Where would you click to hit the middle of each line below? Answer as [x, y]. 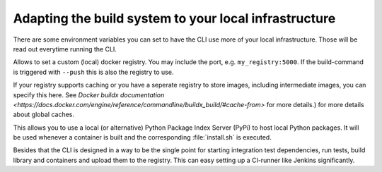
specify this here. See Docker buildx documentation [89, 94]
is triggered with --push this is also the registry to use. [93, 72]
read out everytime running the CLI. [65, 49]
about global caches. [44, 115]
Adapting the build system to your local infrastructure [174, 18]
